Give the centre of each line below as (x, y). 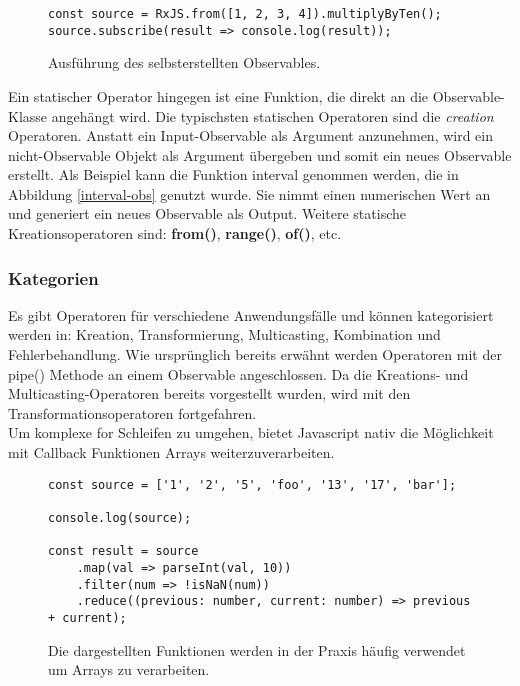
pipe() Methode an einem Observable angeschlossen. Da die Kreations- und (238, 373)
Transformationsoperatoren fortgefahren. (132, 412)
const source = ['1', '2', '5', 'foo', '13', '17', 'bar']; (252, 484)
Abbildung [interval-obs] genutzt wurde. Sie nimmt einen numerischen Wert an (249, 193)
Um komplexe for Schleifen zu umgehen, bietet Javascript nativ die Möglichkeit (251, 432)
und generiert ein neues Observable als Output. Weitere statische (207, 213)
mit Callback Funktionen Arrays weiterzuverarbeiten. (171, 452)
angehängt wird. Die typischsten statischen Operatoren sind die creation (272, 115)
